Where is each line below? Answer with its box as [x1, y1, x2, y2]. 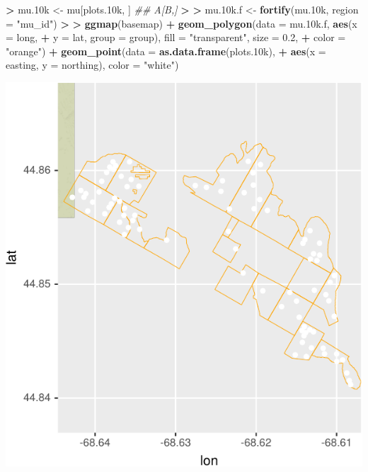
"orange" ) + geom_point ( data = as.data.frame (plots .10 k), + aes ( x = [6, 43, 326, 58]
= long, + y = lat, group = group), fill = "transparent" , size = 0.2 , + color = [6, 30, 346, 45]
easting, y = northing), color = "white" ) [6, 57, 179, 72]
